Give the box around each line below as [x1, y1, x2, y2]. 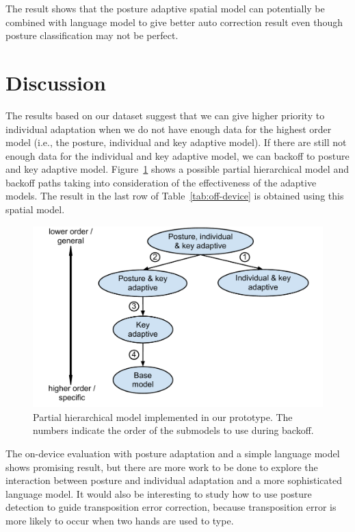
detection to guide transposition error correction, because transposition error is [5, 500, 337, 514]
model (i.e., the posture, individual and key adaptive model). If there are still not [5, 135, 347, 149]
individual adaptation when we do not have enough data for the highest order [5, 121, 332, 136]
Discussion [5, 68, 106, 96]
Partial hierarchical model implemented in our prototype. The [33, 409, 293, 424]
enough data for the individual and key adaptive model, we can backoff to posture [5, 148, 350, 162]
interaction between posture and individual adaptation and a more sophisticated [5, 473, 342, 487]
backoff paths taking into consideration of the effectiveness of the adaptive [5, 175, 317, 189]
